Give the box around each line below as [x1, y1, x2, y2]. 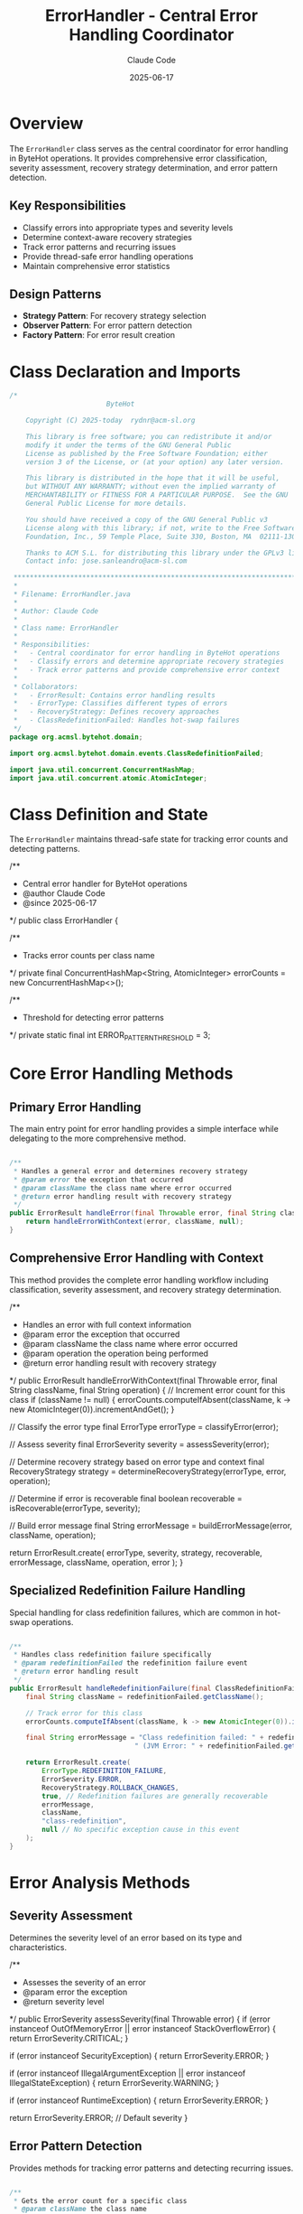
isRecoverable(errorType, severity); [9, 1502, 142, 1513]
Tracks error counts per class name [22, 950, 155, 961]
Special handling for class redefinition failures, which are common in [9, 1607, 263, 1618]
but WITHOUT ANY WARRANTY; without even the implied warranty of [25, 482, 277, 491]
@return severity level [22, 1995, 105, 2006]
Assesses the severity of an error [22, 1976, 147, 1987]
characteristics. [9, 1941, 68, 1952]
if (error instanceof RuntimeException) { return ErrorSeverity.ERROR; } [9, 2095, 269, 2106]
